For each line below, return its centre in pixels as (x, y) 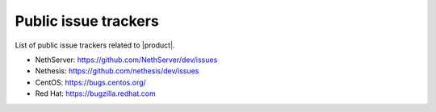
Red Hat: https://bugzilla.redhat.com (96, 93)
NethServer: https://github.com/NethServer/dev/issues (126, 60)
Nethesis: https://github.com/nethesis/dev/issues (117, 71)
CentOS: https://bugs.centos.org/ (91, 82)
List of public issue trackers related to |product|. (95, 45)
